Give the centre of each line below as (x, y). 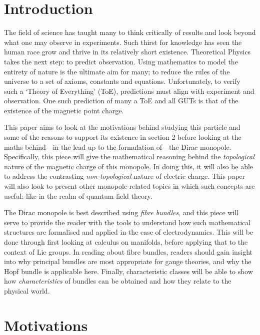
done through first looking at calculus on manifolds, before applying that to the (126, 242)
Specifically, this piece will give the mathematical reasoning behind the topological (129, 157)
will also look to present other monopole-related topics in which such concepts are (129, 186)
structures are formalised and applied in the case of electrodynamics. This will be (129, 232)
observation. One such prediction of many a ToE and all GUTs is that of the (121, 101)
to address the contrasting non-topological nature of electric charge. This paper (125, 176)
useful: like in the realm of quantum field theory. (78, 195)
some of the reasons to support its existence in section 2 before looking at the (123, 137)
